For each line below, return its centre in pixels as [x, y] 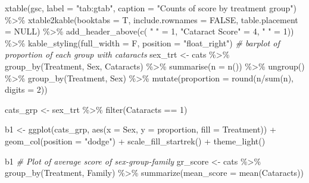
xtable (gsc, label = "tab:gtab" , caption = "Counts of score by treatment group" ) [151, 8]
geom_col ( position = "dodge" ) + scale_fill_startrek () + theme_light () [135, 141]
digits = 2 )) [26, 89]
